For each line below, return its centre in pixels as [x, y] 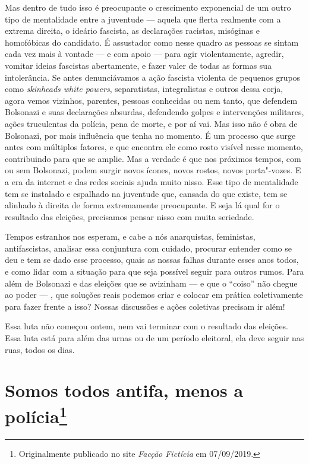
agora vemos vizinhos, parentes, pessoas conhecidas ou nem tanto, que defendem [151, 100]
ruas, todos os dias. [40, 349]
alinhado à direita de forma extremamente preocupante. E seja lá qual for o [142, 205]
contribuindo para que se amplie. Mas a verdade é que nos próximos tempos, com [153, 158]
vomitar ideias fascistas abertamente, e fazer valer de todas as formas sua [138, 65]
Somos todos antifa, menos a [124, 390]
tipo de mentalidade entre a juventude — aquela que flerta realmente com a [143, 19]
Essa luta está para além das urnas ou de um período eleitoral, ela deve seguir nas [154, 338]
